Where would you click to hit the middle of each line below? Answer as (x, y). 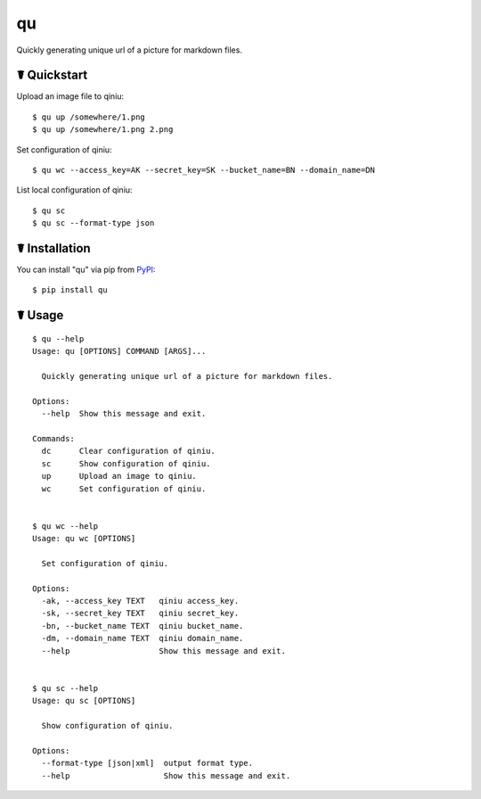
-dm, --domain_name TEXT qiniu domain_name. (143, 638)
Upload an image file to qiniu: (70, 96)
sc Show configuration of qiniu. (126, 463)
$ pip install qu (70, 290)
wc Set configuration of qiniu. (124, 489)
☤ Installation (53, 248)
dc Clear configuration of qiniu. (128, 451)
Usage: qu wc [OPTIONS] (84, 539)
